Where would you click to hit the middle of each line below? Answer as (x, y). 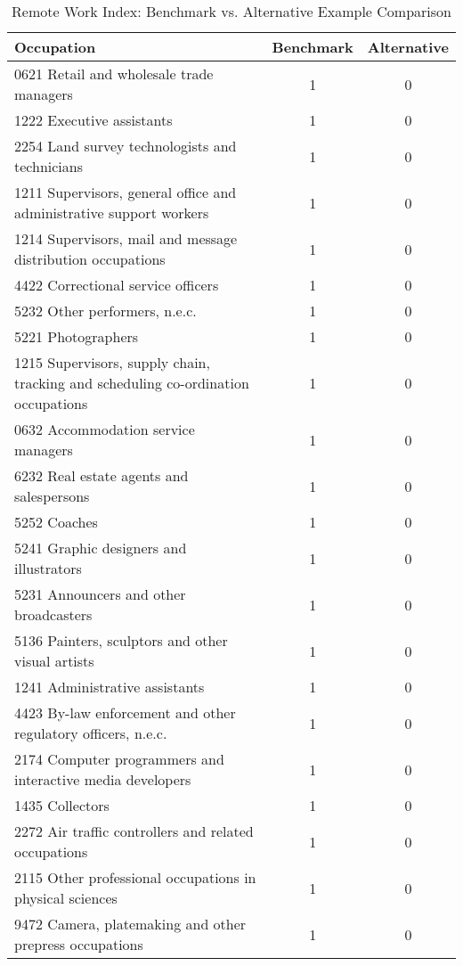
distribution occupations (90, 259)
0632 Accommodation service (105, 429)
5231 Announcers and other (100, 594)
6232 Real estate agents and (102, 475)
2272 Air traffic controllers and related (134, 831)
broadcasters (53, 614)
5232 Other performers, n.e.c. (106, 311)
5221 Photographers (77, 336)
